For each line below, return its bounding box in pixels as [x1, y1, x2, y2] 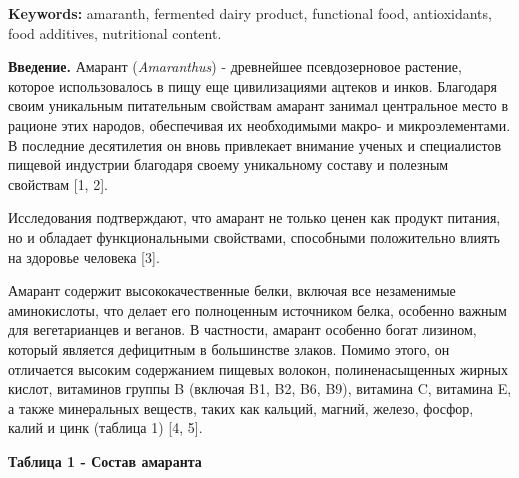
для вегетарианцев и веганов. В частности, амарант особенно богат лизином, [8, 319, 477, 340]
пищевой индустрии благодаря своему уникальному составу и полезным [8, 154, 449, 175]
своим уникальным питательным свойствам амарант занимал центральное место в [8, 95, 509, 116]
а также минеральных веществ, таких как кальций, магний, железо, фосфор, [8, 397, 474, 418]
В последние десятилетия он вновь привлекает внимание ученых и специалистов [8, 134, 502, 155]
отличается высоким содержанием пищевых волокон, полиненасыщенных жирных [8, 358, 508, 379]
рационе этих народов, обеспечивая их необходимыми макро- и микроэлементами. [8, 114, 511, 135]
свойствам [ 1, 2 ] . [8, 173, 108, 194]
